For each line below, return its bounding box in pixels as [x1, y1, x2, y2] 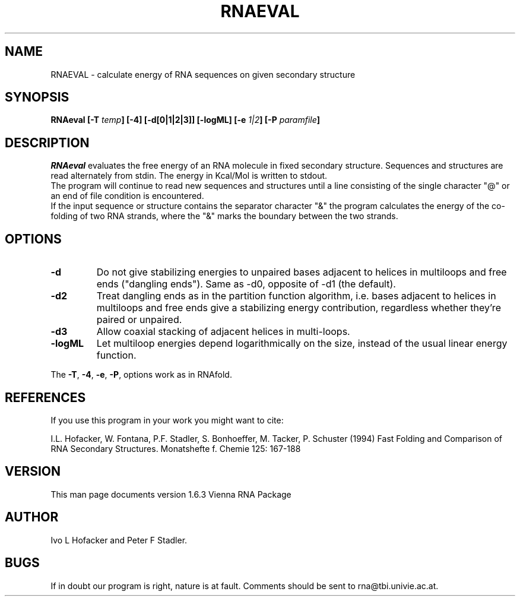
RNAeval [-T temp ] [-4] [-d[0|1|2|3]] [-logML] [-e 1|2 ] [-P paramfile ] [50, 115, 321, 125]
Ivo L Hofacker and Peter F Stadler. [50, 534, 188, 545]
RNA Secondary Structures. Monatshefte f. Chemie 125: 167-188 [50, 443, 301, 454]
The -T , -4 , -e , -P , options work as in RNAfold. [50, 369, 232, 380]
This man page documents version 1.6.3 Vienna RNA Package [50, 489, 291, 499]
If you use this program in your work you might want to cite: [50, 415, 284, 425]
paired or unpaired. [96, 314, 182, 326]
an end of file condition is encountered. [50, 191, 204, 201]
